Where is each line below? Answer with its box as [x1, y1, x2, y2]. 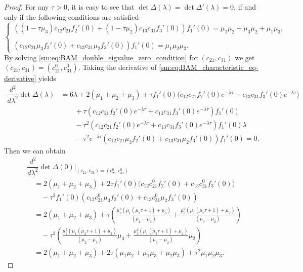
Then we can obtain [4, 145, 66, 156]
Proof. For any [4, 2, 49, 12]
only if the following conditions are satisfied [4, 11, 139, 22]
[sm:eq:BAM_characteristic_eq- [159, 62, 258, 72]
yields [38, 73, 56, 84]
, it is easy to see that [67, 2, 135, 12]
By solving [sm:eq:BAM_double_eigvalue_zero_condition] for [4, 52, 198, 62]
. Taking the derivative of [78, 62, 157, 72]
